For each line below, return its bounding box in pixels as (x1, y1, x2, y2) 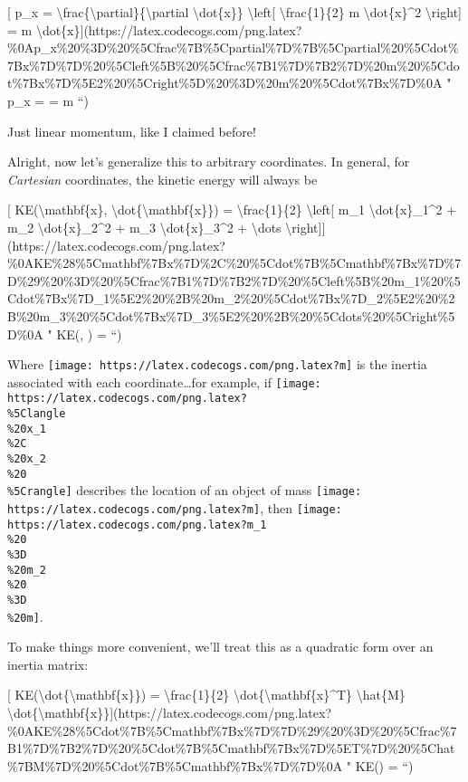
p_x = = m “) (7, 91, 89, 110)
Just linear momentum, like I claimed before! (7, 121, 256, 140)
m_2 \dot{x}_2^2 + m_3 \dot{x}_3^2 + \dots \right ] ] (7, 217, 326, 236)
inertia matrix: (7, 654, 89, 673)
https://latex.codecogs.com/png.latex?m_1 (7, 518, 267, 531)
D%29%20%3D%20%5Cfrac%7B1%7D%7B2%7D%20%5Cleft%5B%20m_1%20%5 (7, 271, 461, 290)
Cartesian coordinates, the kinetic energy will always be (7, 169, 318, 188)
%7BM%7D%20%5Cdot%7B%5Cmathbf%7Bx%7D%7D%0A (7, 756, 343, 775)
